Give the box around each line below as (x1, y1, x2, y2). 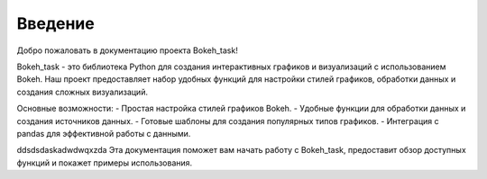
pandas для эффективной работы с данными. (16, 128, 191, 139)
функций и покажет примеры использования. (16, 157, 193, 168)
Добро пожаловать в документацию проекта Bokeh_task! (16, 45, 238, 56)
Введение (16, 13, 95, 33)
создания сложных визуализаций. (16, 86, 149, 97)
